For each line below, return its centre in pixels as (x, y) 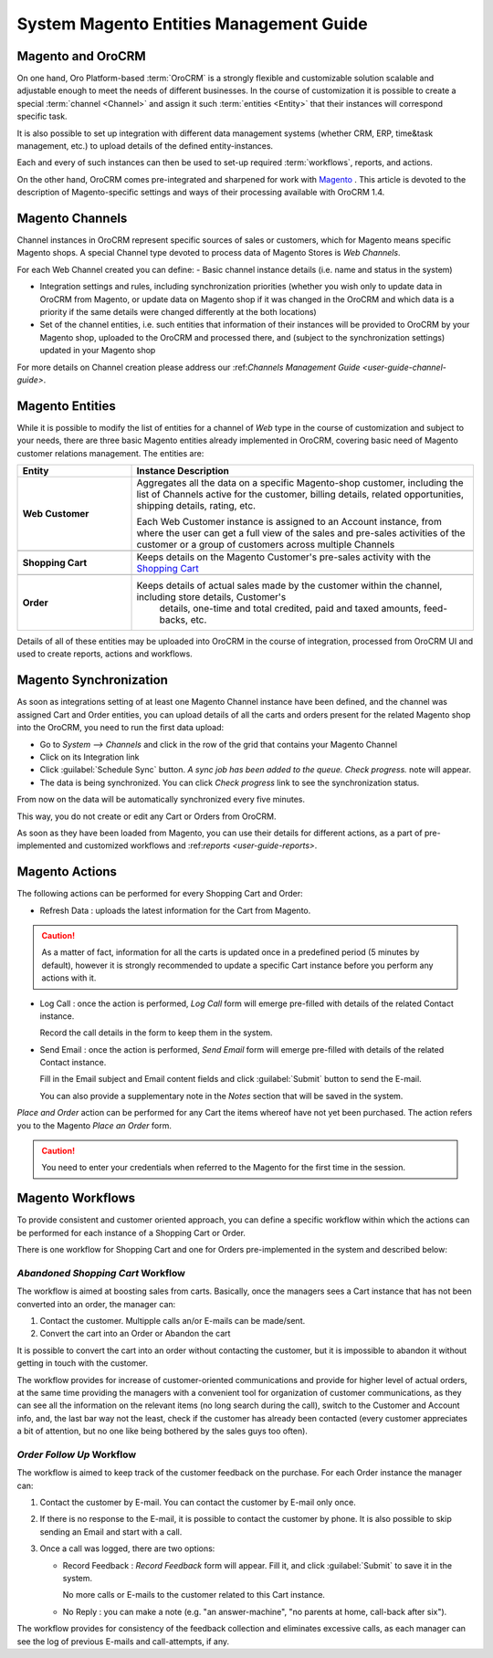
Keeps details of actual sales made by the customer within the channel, (289, 586)
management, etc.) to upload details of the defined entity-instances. (145, 146)
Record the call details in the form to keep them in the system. (156, 1033)
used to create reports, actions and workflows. (105, 654)
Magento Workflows (76, 1198)
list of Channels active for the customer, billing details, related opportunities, (300, 495)
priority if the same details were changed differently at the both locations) (178, 312)
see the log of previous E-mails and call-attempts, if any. (123, 1641)
